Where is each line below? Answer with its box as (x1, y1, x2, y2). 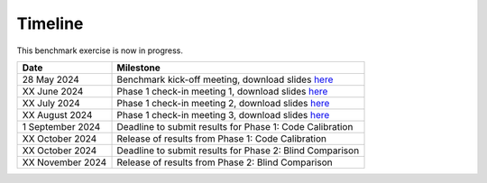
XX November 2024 (22, 156, 107, 169)
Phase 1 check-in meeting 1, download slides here (116, 85, 328, 97)
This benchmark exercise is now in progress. (16, 45, 184, 56)
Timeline (16, 14, 84, 33)
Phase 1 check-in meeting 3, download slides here (116, 108, 330, 121)
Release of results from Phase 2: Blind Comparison (116, 156, 333, 169)
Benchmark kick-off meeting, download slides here (116, 73, 334, 86)
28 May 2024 (22, 73, 80, 86)
